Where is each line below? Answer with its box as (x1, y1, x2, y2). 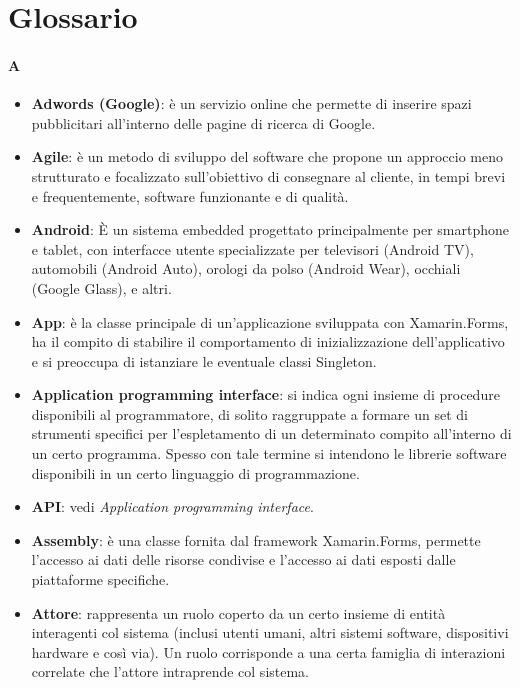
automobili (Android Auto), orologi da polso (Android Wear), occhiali (31, 258, 461, 279)
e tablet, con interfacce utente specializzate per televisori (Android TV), (31, 238, 474, 259)
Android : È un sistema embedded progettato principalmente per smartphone (31, 219, 509, 240)
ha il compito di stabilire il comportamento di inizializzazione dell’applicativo (31, 331, 505, 352)
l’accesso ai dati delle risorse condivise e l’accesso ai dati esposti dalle (31, 549, 456, 570)
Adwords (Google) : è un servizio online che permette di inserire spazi (31, 93, 472, 114)
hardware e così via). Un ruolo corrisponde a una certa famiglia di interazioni (31, 641, 506, 662)
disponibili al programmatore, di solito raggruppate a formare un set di (31, 403, 468, 424)
